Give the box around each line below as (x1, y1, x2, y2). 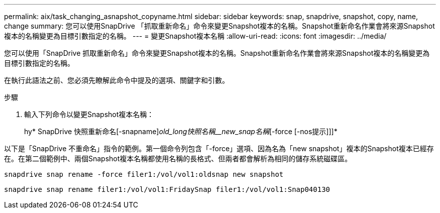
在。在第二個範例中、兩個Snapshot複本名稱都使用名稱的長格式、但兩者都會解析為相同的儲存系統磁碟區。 (4, 154, 352, 163)
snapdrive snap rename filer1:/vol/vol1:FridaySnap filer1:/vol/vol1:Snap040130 (4, 185, 331, 193)
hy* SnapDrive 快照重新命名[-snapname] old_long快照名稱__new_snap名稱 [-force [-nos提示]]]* (24, 127, 338, 136)
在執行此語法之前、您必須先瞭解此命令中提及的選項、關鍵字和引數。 (4, 76, 229, 84)
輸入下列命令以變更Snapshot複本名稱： (24, 110, 154, 119)
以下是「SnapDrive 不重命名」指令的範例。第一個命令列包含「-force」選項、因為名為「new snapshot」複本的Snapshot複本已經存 (4, 144, 434, 153)
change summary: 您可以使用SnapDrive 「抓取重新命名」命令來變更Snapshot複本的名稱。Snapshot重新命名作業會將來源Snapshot (4, 22, 435, 30)
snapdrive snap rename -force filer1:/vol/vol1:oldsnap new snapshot (4, 170, 284, 178)
